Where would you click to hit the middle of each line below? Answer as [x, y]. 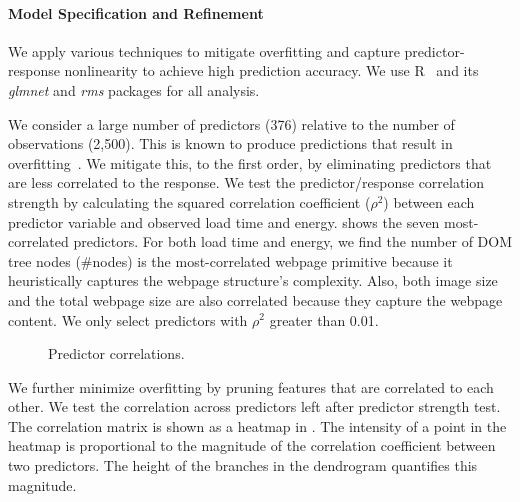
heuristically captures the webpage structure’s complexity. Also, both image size [253, 280]
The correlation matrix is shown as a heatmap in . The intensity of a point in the [257, 425]
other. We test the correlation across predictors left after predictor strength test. [254, 406]
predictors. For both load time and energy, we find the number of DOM [292, 241]
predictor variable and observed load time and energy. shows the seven [224, 221]
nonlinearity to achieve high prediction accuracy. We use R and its [271, 70]
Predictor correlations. [116, 353]
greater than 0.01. [324, 319]
